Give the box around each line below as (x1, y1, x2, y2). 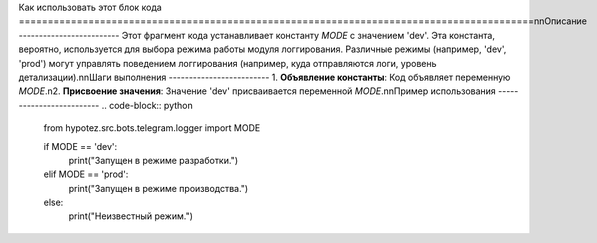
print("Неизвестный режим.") (68, 210, 194, 222)
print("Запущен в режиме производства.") (68, 182, 249, 194)
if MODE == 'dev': (43, 140, 118, 152)
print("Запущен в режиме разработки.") (68, 154, 239, 166)
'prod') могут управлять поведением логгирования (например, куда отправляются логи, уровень (18, 57, 437, 69)
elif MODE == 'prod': (43, 168, 129, 180)
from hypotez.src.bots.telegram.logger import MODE (43, 122, 261, 134)
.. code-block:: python (101, 99, 194, 111)
